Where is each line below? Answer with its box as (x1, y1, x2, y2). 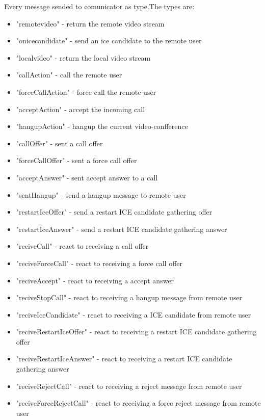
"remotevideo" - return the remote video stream (16, 18, 165, 29)
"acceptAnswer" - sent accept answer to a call (16, 172, 158, 182)
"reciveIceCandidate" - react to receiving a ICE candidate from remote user (16, 309, 251, 320)
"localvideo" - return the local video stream (16, 52, 151, 63)
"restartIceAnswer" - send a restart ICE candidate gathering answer (16, 223, 227, 234)
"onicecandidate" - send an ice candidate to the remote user (16, 35, 202, 46)
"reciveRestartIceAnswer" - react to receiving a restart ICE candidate (16, 353, 232, 364)
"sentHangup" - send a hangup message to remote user (16, 189, 186, 200)
